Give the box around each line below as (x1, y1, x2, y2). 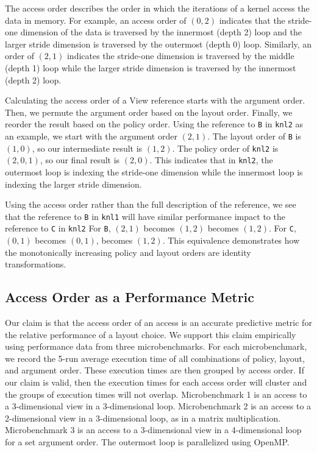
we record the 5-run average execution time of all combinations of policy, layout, (5, 351, 305, 364)
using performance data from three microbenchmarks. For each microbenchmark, (5, 340, 307, 353)
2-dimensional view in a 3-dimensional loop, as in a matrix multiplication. (5, 411, 281, 424)
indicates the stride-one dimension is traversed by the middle (66, 49, 294, 62)
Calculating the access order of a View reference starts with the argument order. (5, 94, 305, 107)
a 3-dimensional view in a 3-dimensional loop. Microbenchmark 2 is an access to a (5, 400, 312, 412)
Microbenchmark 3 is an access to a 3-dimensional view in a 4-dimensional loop (5, 423, 302, 436)
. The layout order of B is (207, 130, 301, 142)
